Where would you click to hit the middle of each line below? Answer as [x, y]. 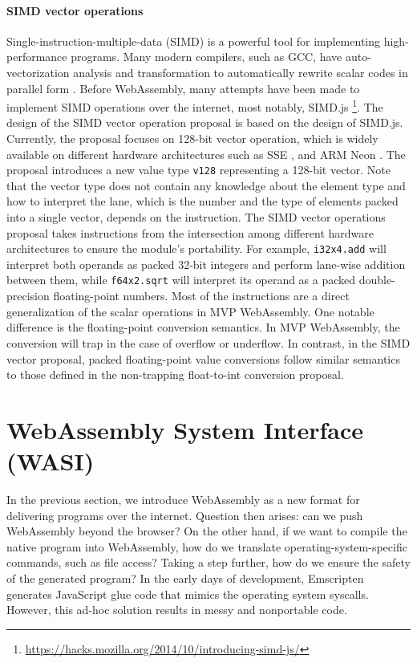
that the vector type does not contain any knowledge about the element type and [206, 185]
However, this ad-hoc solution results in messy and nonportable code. [177, 610]
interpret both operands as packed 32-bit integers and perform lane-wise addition [206, 264]
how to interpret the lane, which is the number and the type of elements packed [202, 201]
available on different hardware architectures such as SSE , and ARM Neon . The [206, 154]
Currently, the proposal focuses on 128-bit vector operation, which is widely [192, 138]
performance [37, 57]
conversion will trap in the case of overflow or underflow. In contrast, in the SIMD [208, 342]
